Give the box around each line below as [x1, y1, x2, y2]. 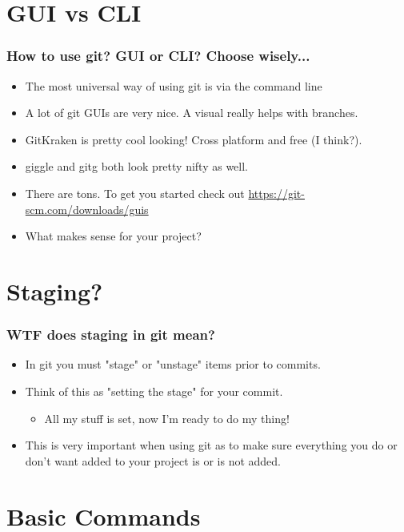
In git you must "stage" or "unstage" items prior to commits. [25, 356, 321, 373]
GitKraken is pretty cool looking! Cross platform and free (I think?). [25, 131, 362, 147]
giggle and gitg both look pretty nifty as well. [25, 158, 248, 175]
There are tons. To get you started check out [25, 184, 245, 201]
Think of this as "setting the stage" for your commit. [25, 382, 283, 399]
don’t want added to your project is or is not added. [25, 452, 281, 469]
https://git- [248, 184, 305, 201]
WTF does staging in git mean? [6, 324, 215, 345]
